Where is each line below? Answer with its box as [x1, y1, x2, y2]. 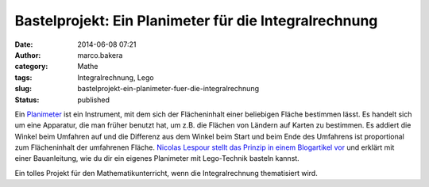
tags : [14, 72, 33, 82]
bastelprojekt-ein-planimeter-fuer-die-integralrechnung [77, 84, 260, 93]
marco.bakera [77, 50, 123, 59]
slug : [14, 84, 32, 93]
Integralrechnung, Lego [77, 72, 154, 82]
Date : [14, 40, 33, 49]
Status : [14, 95, 40, 105]
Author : [14, 50, 41, 59]
